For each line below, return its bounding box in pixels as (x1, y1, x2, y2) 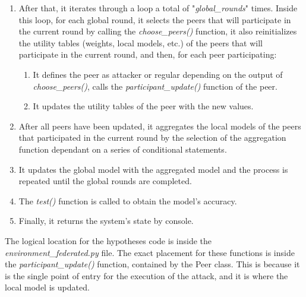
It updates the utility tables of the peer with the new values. (33, 100, 254, 112)
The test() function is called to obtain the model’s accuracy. (18, 194, 237, 207)
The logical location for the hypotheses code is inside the (5, 234, 212, 247)
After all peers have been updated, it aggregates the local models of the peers (18, 119, 301, 132)
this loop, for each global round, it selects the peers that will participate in (18, 13, 291, 26)
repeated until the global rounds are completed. (18, 175, 192, 187)
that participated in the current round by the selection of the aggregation (18, 131, 286, 144)
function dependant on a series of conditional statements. (18, 143, 227, 155)
